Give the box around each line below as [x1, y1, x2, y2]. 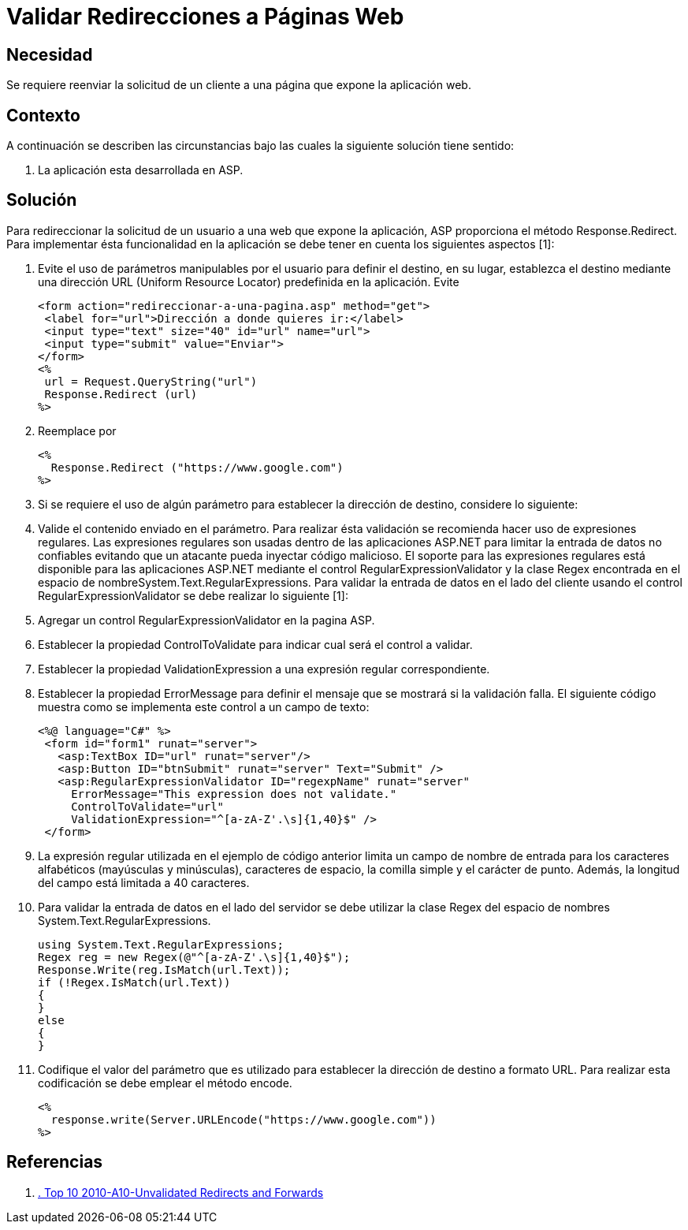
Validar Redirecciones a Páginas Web [6, 3, 404, 30]
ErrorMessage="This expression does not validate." [71, 787, 397, 800]
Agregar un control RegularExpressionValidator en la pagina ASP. [38, 613, 375, 627]
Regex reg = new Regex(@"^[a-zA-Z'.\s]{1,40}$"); [38, 950, 351, 963]
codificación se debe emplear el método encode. [38, 1075, 292, 1090]
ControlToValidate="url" [71, 799, 225, 813]
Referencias [6, 1152, 103, 1172]
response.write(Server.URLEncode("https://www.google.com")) [50, 1113, 437, 1126]
